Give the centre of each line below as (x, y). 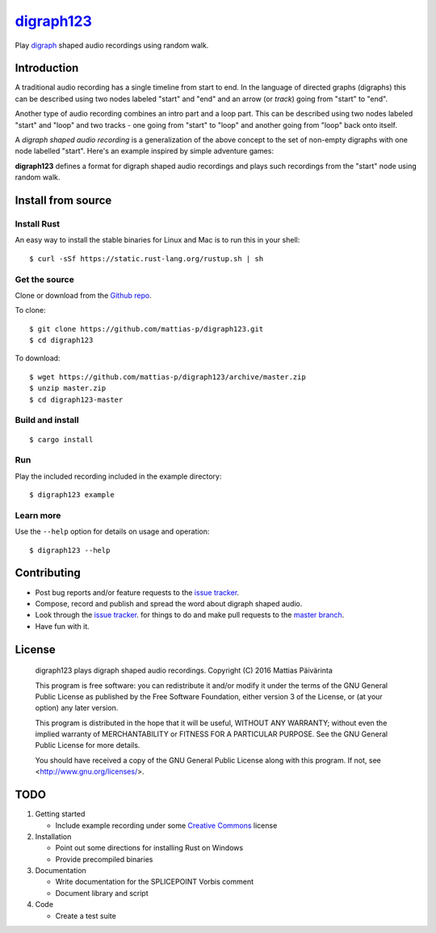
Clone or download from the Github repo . (84, 295)
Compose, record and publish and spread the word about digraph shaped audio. (169, 603)
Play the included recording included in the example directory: (118, 476)
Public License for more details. (88, 745)
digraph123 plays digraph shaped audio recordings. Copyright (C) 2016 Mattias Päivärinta (184, 670)
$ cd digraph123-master (76, 399)
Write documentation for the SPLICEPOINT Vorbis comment (155, 882)
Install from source (63, 201)
